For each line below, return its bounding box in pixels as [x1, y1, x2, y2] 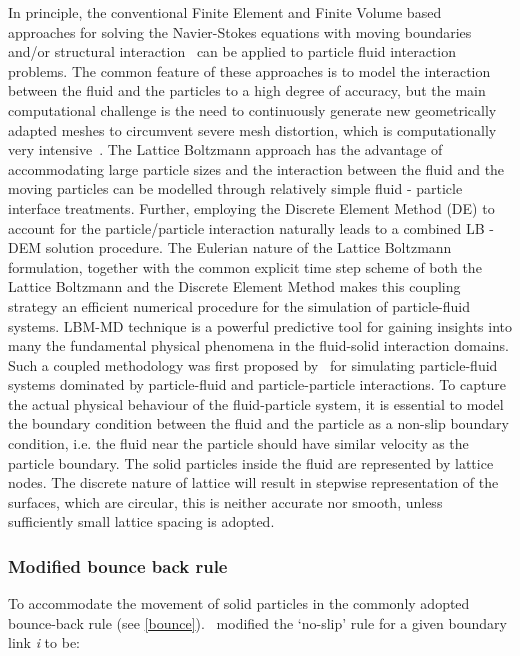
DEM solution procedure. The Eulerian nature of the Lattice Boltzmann [8, 237, 452, 258]
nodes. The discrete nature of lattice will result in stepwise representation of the [8, 472, 499, 493]
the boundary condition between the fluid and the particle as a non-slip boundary [8, 413, 509, 434]
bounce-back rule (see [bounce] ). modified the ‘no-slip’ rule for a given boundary [8, 612, 507, 633]
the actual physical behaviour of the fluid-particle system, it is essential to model [8, 393, 504, 414]
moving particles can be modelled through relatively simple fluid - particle [8, 178, 463, 199]
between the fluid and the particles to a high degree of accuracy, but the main [8, 80, 486, 101]
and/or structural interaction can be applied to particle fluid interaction [8, 41, 456, 62]
